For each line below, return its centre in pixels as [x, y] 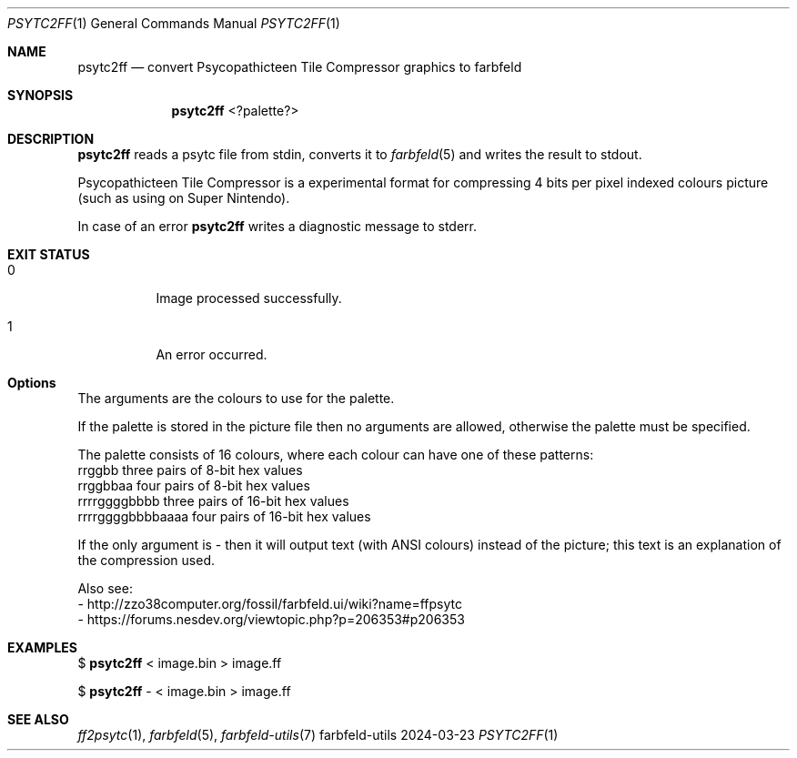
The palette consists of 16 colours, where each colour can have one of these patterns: [336, 455]
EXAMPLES [42, 647]
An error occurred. [212, 354]
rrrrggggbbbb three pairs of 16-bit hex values [213, 501]
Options [32, 383]
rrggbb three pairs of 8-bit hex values [190, 470]
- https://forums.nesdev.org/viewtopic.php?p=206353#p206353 [271, 619]
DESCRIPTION [51, 139]
